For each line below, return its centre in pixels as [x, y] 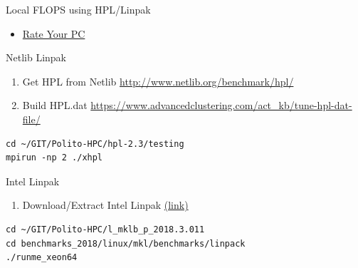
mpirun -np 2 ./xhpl [54, 158]
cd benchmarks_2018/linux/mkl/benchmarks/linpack [126, 243]
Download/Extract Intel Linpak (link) [105, 205]
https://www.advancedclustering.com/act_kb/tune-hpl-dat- [221, 105]
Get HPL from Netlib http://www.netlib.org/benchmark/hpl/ [158, 81]
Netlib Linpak [36, 57]
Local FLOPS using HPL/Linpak [78, 9]
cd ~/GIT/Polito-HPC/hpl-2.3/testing [95, 144]
